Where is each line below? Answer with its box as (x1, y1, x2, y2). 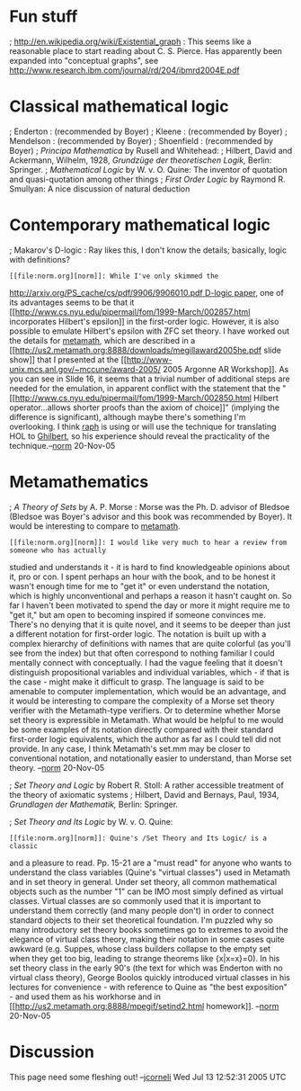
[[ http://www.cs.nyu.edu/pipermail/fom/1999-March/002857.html (9, 306, 251, 317)
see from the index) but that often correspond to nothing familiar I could (9, 648, 276, 658)
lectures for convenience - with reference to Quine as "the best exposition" (9, 981, 288, 992)
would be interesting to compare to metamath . (9, 520, 181, 532)
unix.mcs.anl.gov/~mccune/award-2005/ (9, 363, 162, 374)
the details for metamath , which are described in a (9, 335, 196, 345)
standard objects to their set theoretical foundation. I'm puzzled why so (9, 915, 274, 926)
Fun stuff (9, 6, 78, 27)
